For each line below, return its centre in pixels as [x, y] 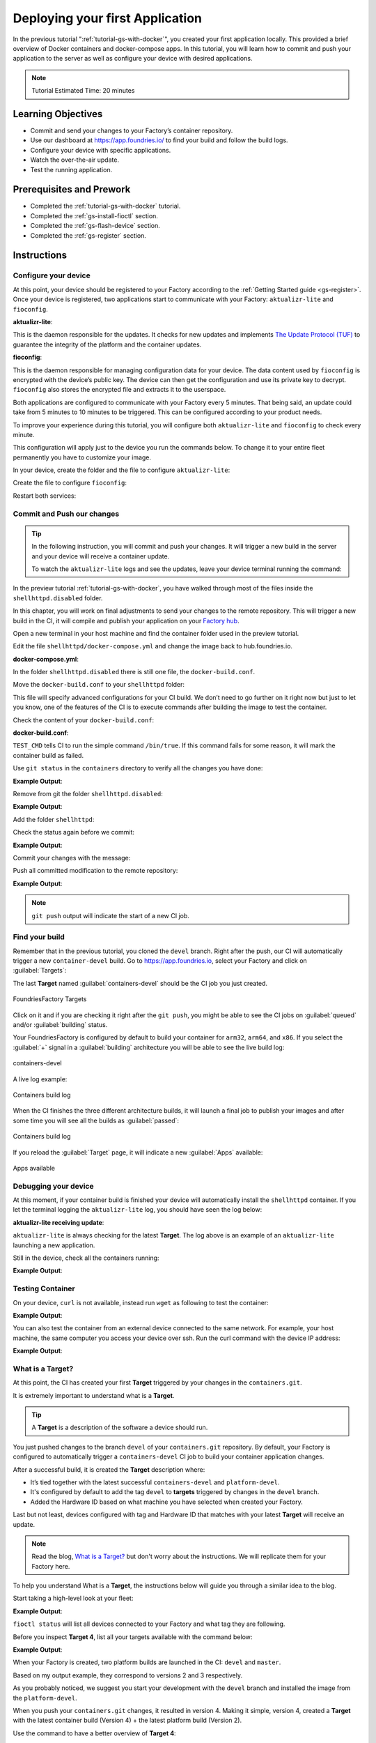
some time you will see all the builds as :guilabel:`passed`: [96, 1120]
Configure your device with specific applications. [101, 150]
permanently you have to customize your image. [82, 457]
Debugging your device [53, 1186]
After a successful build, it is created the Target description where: [109, 1469]
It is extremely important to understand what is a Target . [94, 1395]
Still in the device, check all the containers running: [86, 1258]
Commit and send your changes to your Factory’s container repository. [132, 131]
